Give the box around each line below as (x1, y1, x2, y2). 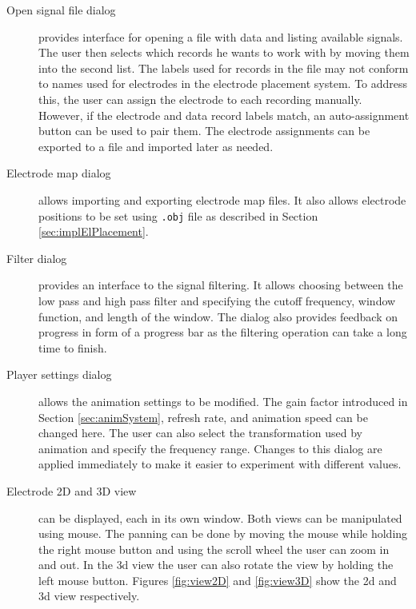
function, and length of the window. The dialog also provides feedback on (38, 308, 398, 324)
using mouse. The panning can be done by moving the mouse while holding (38, 525, 408, 542)
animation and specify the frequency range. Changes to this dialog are (38, 440, 382, 456)
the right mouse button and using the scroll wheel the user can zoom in (38, 540, 390, 557)
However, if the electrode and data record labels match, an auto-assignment (38, 106, 410, 123)
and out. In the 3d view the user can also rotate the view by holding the (38, 556, 394, 573)
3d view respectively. (38, 587, 140, 604)
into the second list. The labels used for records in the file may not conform (38, 59, 409, 76)
